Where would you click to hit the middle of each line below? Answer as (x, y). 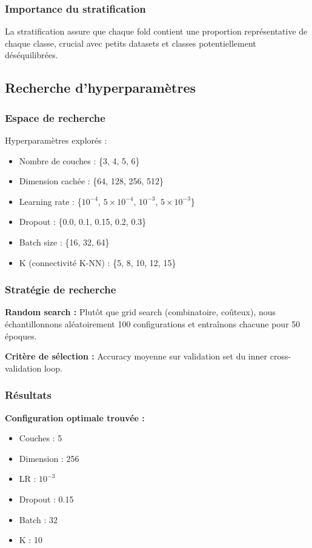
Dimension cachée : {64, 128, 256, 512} (91, 181)
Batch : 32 (38, 519)
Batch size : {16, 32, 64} (64, 242)
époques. (21, 336)
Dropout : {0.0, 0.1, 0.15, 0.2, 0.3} (83, 222)
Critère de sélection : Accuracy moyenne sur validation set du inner (136, 356)
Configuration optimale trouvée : (75, 417)
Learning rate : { (50, 201)
